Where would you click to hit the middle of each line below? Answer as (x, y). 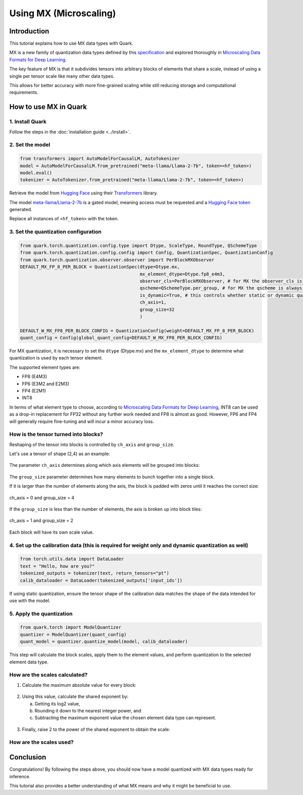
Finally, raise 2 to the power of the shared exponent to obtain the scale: (96, 729)
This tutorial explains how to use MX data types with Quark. (71, 44)
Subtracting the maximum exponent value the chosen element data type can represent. (125, 718)
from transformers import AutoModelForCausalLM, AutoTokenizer (100, 159)
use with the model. (30, 601)
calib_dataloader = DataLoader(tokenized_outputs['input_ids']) (101, 580)
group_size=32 (157, 309)
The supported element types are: (45, 367)
